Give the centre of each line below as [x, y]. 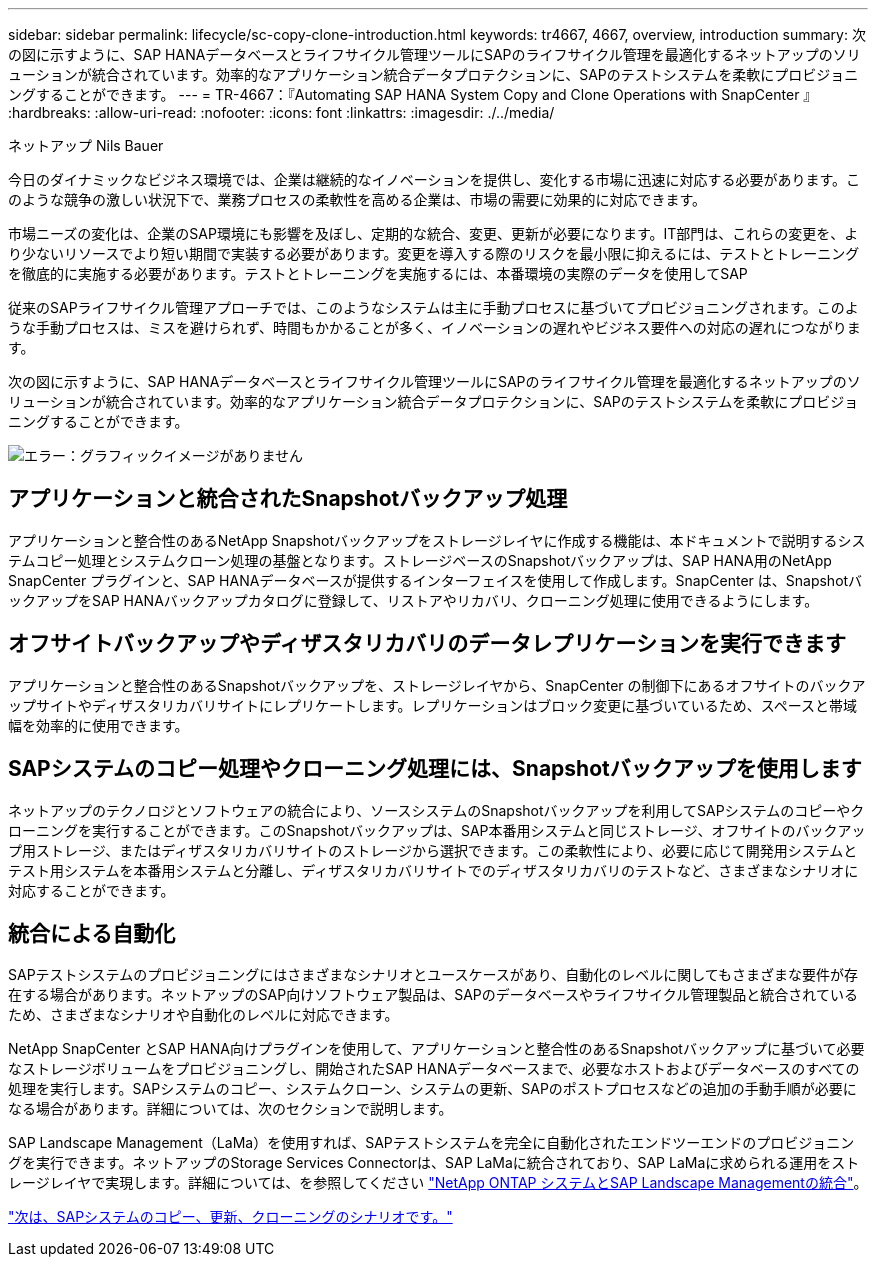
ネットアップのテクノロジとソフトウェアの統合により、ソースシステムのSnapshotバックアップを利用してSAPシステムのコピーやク [436, 810]
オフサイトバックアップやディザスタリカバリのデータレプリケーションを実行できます [427, 644]
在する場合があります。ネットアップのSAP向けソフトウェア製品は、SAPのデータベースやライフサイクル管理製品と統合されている [433, 995]
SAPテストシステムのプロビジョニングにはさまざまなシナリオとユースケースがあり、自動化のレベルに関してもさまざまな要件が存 [433, 975]
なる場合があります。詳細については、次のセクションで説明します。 [230, 1109]
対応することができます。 [91, 890]
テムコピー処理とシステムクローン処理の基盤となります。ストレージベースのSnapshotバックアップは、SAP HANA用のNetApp [420, 560]
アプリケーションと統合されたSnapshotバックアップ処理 [288, 499]
